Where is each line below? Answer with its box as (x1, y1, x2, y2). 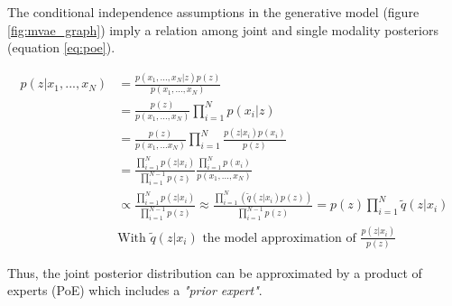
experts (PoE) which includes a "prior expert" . (7, 281, 263, 300)
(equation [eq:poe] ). (7, 38, 115, 57)
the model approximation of (202, 231, 356, 245)
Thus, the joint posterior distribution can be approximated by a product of (7, 263, 422, 282)
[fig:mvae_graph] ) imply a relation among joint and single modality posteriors (7, 20, 439, 39)
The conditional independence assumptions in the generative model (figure (7, 3, 420, 21)
